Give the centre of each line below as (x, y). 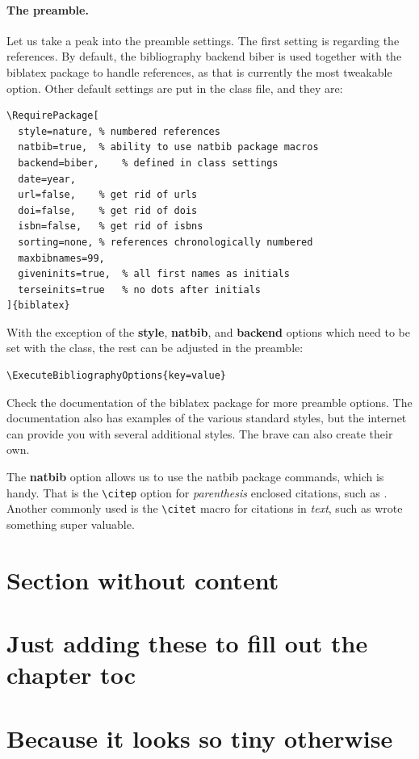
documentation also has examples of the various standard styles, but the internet (207, 418)
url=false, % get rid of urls (108, 195)
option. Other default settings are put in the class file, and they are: (175, 88)
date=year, (47, 179)
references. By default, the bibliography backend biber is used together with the (204, 56)
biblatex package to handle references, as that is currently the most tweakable (199, 71)
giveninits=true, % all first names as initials (154, 274)
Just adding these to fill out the (187, 643)
